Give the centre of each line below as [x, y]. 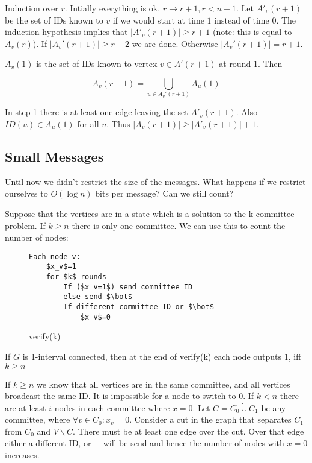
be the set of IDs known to [54, 20]
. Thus [118, 123]
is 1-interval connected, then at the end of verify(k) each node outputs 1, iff [162, 356]
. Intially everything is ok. [112, 8]
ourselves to [26, 193]
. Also [247, 112]
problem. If [25, 225]
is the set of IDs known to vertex [97, 64]
